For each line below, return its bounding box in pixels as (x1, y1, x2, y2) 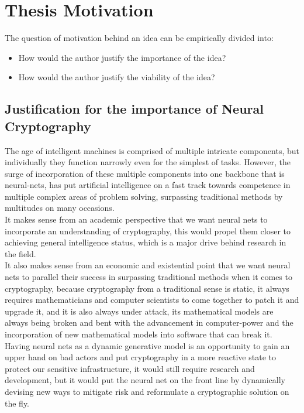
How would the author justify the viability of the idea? (18, 71, 215, 83)
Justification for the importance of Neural (5, 100, 264, 118)
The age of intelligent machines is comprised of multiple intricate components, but (5, 144, 299, 156)
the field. (5, 247, 36, 260)
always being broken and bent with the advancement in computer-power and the (5, 316, 293, 329)
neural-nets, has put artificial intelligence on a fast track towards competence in (5, 179, 291, 191)
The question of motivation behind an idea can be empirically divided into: (5, 32, 274, 44)
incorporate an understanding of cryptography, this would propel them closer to (5, 224, 291, 237)
